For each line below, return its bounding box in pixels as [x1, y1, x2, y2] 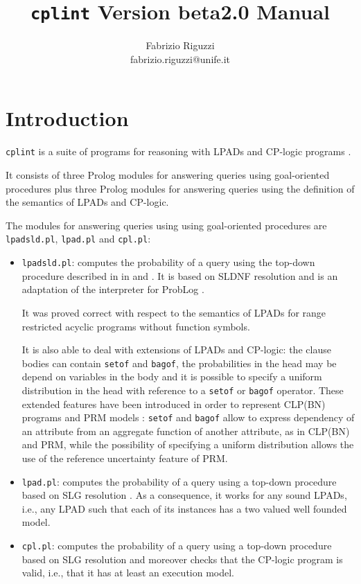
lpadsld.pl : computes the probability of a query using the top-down [21, 255, 315, 269]
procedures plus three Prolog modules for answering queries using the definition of [6, 181, 355, 195]
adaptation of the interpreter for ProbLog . [21, 282, 204, 297]
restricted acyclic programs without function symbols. [21, 319, 250, 333]
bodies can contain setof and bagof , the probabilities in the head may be [21, 355, 337, 370]
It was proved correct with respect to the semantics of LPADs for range [21, 305, 326, 319]
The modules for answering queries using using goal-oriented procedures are [6, 218, 327, 232]
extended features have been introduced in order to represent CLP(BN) [21, 396, 326, 411]
